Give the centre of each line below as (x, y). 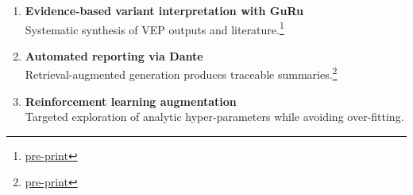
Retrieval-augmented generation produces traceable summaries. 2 (181, 73)
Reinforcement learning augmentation (131, 101)
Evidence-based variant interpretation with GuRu (164, 10)
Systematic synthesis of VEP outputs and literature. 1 (154, 28)
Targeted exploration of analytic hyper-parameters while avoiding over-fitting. (214, 117)
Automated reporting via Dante (114, 55)
